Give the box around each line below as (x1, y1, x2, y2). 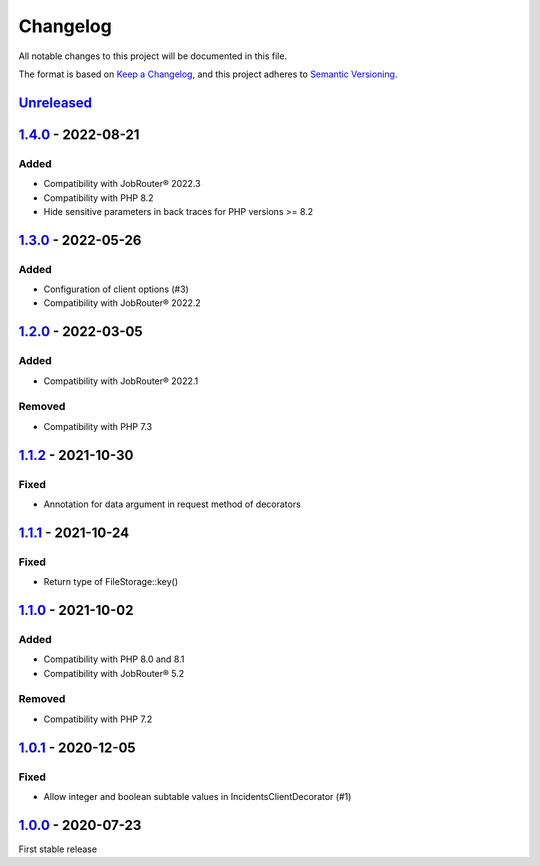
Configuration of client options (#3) (43, 283, 189, 295)
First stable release (18, 843, 98, 855)
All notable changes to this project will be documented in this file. (18, 50, 288, 62)
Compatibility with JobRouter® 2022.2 (43, 297, 202, 309)
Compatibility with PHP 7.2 (43, 713, 153, 725)
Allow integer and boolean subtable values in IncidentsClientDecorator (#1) (43, 790, 352, 802)
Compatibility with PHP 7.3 (43, 420, 153, 432)
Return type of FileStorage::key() (43, 576, 179, 588)
